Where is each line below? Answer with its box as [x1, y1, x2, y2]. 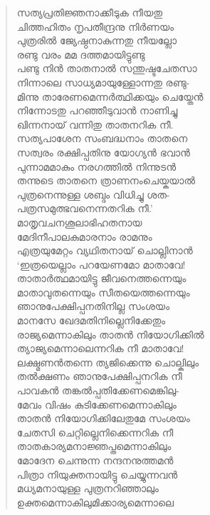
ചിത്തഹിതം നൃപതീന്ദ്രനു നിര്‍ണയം [16, 19, 174, 34]
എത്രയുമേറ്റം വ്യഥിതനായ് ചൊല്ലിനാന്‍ [16, 243, 193, 258]
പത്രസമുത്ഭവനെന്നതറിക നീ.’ [16, 201, 153, 216]
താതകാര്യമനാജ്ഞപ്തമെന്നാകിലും [16, 439, 172, 454]
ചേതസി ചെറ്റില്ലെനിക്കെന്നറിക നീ [16, 424, 174, 439]
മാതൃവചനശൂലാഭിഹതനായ [16, 214, 142, 229]
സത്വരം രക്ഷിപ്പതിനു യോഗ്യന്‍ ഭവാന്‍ [16, 144, 190, 159]
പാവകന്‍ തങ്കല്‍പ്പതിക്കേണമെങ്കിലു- [16, 383, 179, 398]
